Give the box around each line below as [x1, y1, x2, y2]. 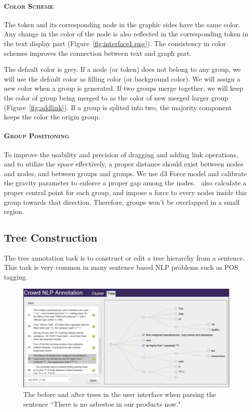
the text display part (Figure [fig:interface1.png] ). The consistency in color [4, 38, 226, 48]
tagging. [4, 272, 28, 282]
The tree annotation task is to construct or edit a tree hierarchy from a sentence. [4, 252, 245, 263]
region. [4, 206, 24, 216]
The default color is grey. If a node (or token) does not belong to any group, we [4, 64, 241, 74]
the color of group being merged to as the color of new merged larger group [4, 92, 228, 102]
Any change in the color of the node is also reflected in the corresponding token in [4, 29, 249, 39]
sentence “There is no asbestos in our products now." [23, 398, 181, 409]
